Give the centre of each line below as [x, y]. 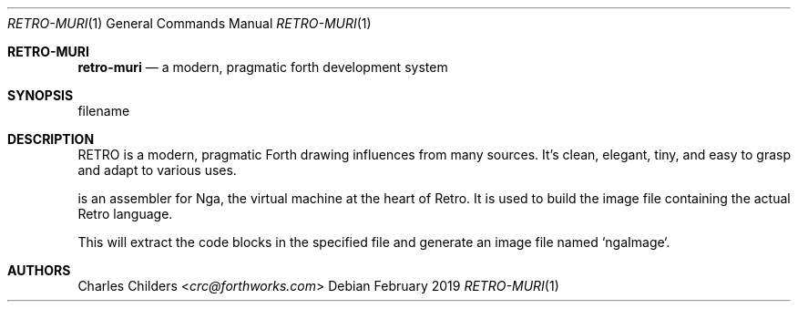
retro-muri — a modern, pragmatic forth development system [263, 67]
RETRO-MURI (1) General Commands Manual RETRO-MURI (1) [189, 23]
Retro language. [125, 214]
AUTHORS [39, 270]
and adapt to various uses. [157, 170]
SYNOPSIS [41, 95]
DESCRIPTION [51, 139]
